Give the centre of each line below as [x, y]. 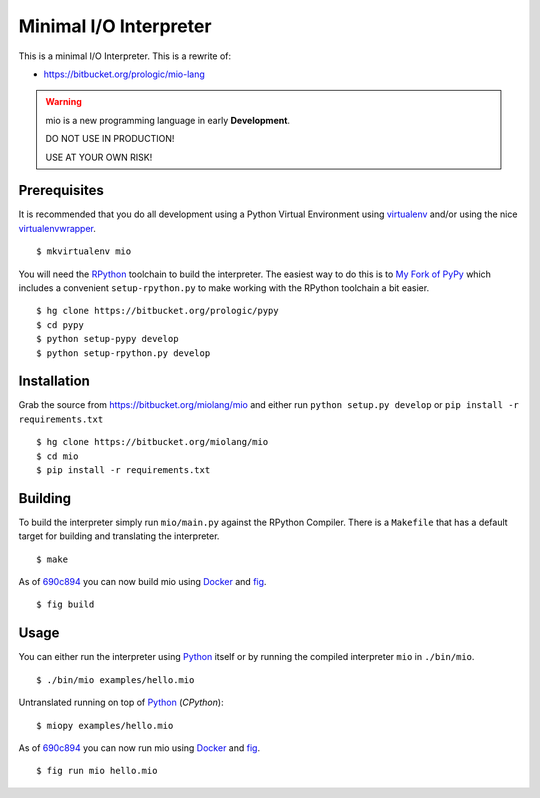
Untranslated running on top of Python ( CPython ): [121, 702]
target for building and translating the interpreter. [119, 536]
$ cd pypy [60, 324]
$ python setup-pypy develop [107, 339]
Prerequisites [61, 190]
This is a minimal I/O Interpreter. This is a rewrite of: [125, 56]
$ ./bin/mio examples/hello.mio [115, 679]
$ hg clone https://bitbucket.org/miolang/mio [152, 442]
